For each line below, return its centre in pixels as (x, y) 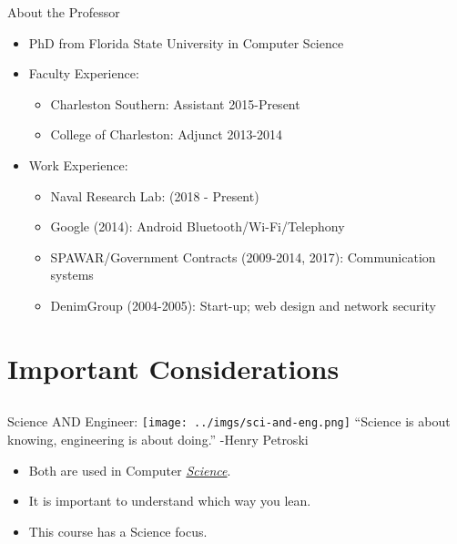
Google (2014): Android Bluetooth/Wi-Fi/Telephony (198, 226)
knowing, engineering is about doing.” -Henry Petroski (158, 439)
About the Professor (64, 12)
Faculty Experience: (84, 73)
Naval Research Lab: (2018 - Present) (155, 195)
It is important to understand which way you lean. (170, 501)
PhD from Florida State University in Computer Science (186, 42)
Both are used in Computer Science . (130, 470)
